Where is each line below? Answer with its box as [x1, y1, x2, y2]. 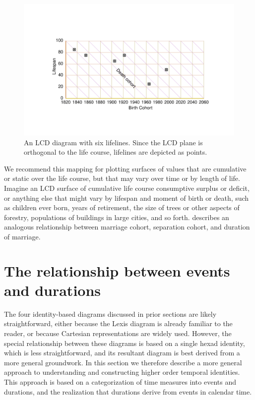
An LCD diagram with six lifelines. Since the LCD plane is [24, 137, 203, 147]
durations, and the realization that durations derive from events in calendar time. [4, 386, 252, 397]
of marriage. [4, 231, 41, 241]
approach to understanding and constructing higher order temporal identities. [4, 367, 240, 377]
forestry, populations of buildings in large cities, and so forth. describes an [4, 212, 229, 222]
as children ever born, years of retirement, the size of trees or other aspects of [4, 202, 240, 213]
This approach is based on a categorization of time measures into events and [4, 377, 236, 387]
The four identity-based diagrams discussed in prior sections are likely [4, 308, 217, 319]
